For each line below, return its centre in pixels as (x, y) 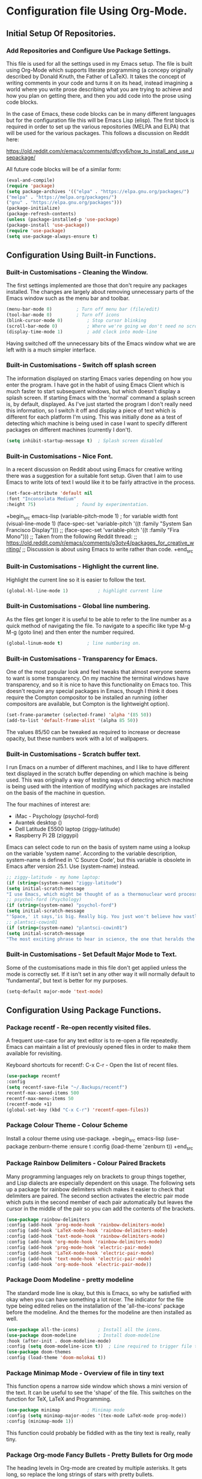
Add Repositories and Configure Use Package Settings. (89, 51)
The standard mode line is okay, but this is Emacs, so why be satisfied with (99, 1293)
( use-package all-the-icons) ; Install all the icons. (84, 1329)
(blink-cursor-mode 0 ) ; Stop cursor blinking (76, 320)
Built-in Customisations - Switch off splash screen (81, 365)
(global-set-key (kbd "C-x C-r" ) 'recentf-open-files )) (78, 1110)
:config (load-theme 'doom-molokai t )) (56, 1358)
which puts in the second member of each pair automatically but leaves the (99, 1202)
